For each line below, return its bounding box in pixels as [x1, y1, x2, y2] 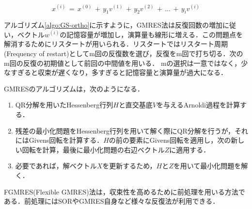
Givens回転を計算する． [29, 135, 104, 145]
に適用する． [169, 144, 210, 154]
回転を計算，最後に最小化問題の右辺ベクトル [22, 144, 165, 154]
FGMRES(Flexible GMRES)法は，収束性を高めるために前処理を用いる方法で [4, 186, 245, 196]
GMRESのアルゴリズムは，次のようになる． [4, 83, 144, 93]
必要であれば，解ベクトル [15, 161, 97, 171]
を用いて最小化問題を [173, 161, 241, 171]
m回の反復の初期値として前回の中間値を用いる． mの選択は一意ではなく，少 [4, 58, 248, 68]
